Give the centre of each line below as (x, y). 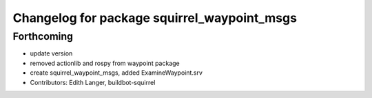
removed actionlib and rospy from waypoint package (105, 63)
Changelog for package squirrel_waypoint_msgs (155, 18)
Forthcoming (43, 36)
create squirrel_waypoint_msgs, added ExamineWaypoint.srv (116, 73)
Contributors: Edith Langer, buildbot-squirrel (93, 82)
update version (51, 53)
